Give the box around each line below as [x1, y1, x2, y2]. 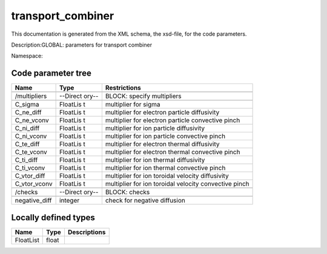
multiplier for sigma [105, 100, 160, 109]
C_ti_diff [15, 156, 38, 164]
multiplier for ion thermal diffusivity [105, 156, 205, 164]
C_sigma [15, 100, 39, 109]
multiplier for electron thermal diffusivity [105, 140, 220, 148]
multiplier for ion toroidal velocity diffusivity [105, 172, 230, 180]
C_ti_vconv [15, 164, 45, 172]
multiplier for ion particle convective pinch [105, 132, 226, 140]
